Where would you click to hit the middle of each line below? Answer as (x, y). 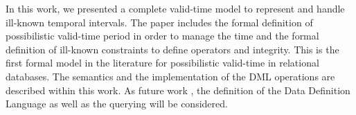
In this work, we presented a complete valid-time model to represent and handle (175, 8)
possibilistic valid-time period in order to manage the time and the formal (162, 36)
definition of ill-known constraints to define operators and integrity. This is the (172, 49)
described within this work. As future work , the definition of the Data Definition (178, 90)
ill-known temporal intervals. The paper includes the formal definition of (159, 22)
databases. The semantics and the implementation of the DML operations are (170, 76)
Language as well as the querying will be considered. (117, 104)
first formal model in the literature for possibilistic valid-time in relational (162, 63)
